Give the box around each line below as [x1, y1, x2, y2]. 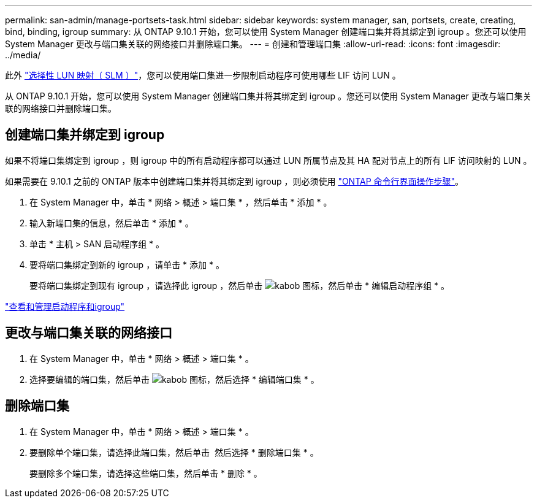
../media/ [5, 50, 41, 60]
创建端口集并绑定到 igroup [5, 127, 165, 143]
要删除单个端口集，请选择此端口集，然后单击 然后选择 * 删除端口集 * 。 [29, 447, 319, 458]
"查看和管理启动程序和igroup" [5, 301, 125, 312]
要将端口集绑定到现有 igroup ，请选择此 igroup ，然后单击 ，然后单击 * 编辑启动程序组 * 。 [29, 280, 450, 291]
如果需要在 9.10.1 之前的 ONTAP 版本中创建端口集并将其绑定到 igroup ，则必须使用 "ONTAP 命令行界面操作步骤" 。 [5, 175, 464, 186]
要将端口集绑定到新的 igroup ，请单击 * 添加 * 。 [29, 259, 224, 270]
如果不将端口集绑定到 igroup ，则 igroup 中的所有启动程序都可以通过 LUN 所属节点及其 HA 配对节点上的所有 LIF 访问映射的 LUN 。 [5, 155, 532, 166]
